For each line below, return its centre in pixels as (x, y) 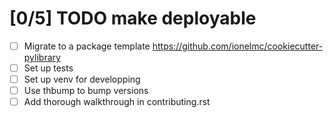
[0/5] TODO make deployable (133, 18)
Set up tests (48, 68)
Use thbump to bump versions (86, 91)
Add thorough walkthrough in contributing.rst (117, 102)
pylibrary (42, 57)
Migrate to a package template (87, 46)
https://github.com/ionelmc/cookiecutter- (238, 46)
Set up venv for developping (82, 79)
